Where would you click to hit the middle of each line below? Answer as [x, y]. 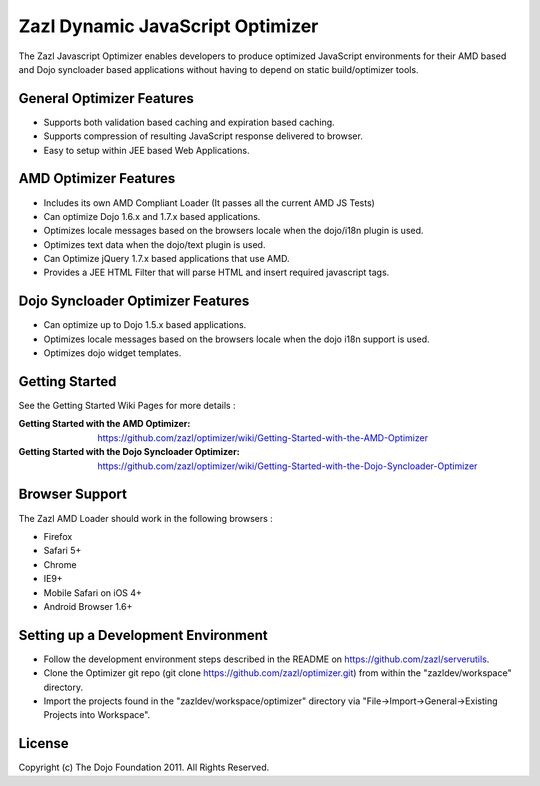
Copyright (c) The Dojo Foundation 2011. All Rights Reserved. [144, 767]
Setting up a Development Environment [143, 635]
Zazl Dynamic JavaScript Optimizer [168, 26]
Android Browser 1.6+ [88, 606]
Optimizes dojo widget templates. [112, 353]
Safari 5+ [62, 551]
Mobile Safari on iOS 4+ [92, 592]
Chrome [60, 564]
